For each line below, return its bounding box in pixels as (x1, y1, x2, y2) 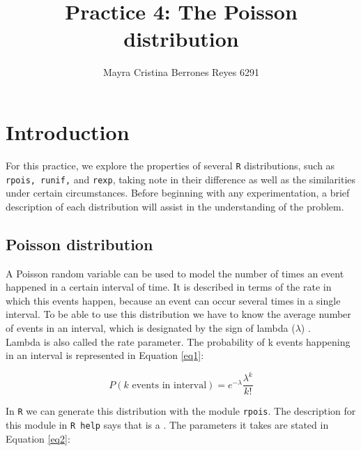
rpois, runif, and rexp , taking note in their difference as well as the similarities (6, 171, 356, 186)
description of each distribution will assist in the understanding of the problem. (6, 199, 344, 213)
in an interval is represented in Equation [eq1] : (6, 348, 204, 362)
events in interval (132, 380, 207, 390)
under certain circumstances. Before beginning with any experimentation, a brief (6, 185, 350, 200)
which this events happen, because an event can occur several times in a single (6, 293, 341, 307)
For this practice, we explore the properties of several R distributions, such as (6, 158, 335, 172)
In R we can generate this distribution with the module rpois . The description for (6, 404, 356, 418)
